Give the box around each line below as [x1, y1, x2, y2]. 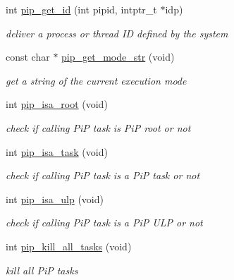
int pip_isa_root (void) [6, 97, 108, 111]
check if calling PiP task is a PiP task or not [6, 168, 200, 183]
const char [6, 49, 50, 64]
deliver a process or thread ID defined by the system [6, 25, 228, 40]
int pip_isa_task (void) [6, 144, 108, 159]
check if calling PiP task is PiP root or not [6, 120, 191, 135]
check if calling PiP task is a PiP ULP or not [6, 215, 203, 230]
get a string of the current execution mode [6, 73, 187, 87]
